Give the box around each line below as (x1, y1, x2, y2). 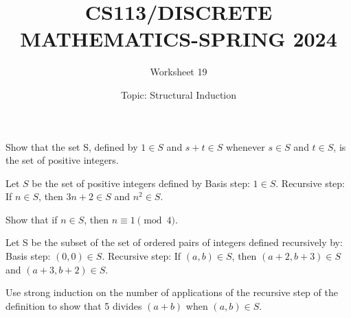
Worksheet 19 (150, 64, 207, 79)
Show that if (5, 212, 58, 226)
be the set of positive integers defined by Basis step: (32, 175, 250, 190)
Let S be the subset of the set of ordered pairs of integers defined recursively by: (5, 235, 343, 249)
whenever (225, 139, 265, 154)
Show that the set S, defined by (5, 139, 138, 154)
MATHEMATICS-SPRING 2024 (20, 25, 337, 53)
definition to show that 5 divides (5, 298, 142, 313)
